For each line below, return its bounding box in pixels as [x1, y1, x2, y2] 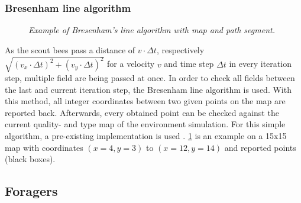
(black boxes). [5, 153, 56, 165]
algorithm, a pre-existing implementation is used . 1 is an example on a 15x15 [5, 129, 287, 141]
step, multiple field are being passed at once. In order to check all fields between [5, 71, 295, 83]
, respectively [156, 43, 205, 56]
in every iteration [229, 57, 292, 70]
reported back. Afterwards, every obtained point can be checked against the [5, 106, 279, 118]
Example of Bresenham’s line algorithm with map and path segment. [28, 24, 275, 36]
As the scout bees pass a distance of [5, 43, 135, 56]
